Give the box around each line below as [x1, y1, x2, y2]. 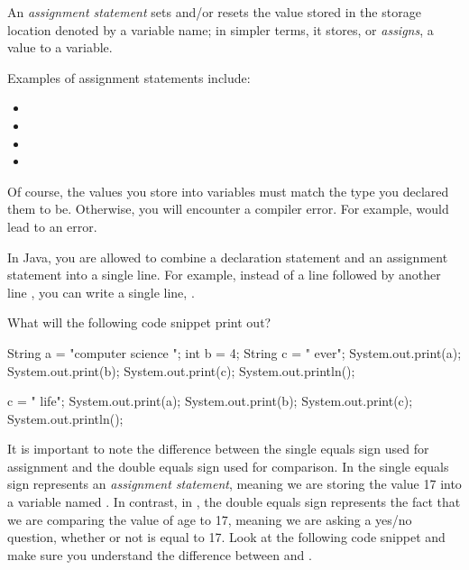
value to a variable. [7, 38, 113, 57]
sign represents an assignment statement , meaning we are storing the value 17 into [7, 474, 462, 493]
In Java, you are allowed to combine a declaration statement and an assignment [7, 247, 448, 266]
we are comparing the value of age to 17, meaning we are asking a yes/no [7, 510, 412, 529]
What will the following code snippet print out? [7, 313, 271, 332]
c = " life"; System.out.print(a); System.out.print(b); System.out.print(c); [7, 391, 413, 410]
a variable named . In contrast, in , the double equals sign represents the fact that [7, 492, 461, 511]
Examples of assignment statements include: [7, 68, 251, 87]
